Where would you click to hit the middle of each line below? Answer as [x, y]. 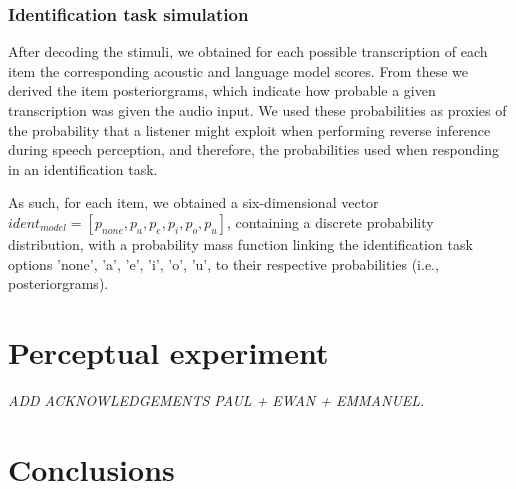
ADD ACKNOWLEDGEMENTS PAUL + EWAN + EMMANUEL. [216, 399]
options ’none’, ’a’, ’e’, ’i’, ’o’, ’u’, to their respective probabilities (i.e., [223, 263]
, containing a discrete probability [330, 221]
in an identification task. [83, 168]
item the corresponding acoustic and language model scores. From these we [238, 70]
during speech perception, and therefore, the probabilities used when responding [253, 149]
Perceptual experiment [168, 351]
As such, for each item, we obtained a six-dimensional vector [193, 202]
